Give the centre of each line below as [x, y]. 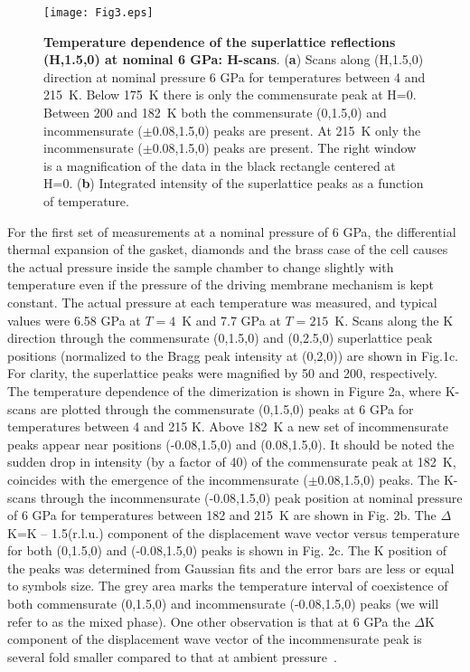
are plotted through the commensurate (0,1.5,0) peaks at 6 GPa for [227, 408]
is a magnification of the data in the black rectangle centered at [220, 165]
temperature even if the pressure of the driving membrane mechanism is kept [221, 284]
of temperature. [86, 201]
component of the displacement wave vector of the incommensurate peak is [215, 639]
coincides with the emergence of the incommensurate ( [158, 479]
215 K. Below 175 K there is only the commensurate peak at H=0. [230, 95]
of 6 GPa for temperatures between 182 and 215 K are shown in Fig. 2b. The [222, 515]
